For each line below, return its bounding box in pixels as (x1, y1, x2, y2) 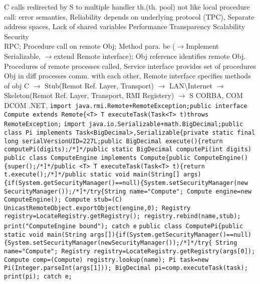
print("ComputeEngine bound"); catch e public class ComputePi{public (4, 223, 243, 230)
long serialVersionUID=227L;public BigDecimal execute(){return (4, 137, 223, 145)
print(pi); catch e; (4, 273, 73, 280)
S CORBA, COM (189, 90, 243, 101)
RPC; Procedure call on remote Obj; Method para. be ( (4, 41, 175, 51)
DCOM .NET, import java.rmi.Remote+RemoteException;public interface (4, 100, 247, 110)
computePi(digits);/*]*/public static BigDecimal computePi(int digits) (4, 146, 251, 153)
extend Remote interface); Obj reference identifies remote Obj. (54, 50, 246, 61)
